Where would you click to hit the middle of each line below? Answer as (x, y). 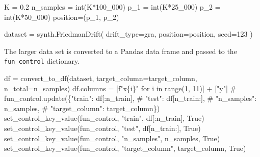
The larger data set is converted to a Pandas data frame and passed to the (121, 51)
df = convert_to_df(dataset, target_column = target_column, (101, 78)
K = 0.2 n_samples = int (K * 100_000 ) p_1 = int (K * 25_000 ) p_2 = (112, 7)
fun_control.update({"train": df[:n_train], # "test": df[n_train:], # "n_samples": (131, 98)
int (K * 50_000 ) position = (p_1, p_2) (62, 17)
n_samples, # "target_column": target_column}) (82, 108)
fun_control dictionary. (42, 61)
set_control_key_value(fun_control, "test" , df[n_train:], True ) (102, 128)
